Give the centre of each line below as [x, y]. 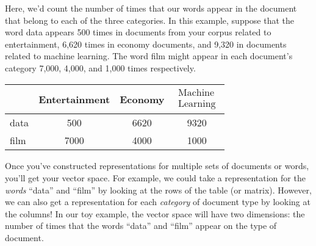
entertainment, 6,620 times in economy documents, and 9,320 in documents [146, 44]
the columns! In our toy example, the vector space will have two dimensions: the [155, 213]
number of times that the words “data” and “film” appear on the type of [141, 226]
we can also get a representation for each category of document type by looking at [158, 202]
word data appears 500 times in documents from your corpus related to [138, 32]
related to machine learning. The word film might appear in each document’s [149, 56]
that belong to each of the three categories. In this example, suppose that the [150, 20]
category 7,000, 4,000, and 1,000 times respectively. [100, 67]
